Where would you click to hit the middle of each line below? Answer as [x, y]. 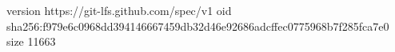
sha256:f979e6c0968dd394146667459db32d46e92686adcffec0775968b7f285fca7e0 [198, 26]
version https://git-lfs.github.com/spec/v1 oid [119, 10]
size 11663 [31, 41]
